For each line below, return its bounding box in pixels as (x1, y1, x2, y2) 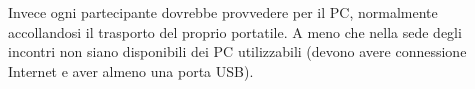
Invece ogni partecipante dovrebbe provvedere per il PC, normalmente (8, 2, 438, 22)
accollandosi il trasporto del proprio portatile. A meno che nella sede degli (8, 21, 462, 42)
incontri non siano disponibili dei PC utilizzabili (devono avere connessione (8, 41, 467, 62)
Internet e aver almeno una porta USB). (8, 60, 254, 81)
